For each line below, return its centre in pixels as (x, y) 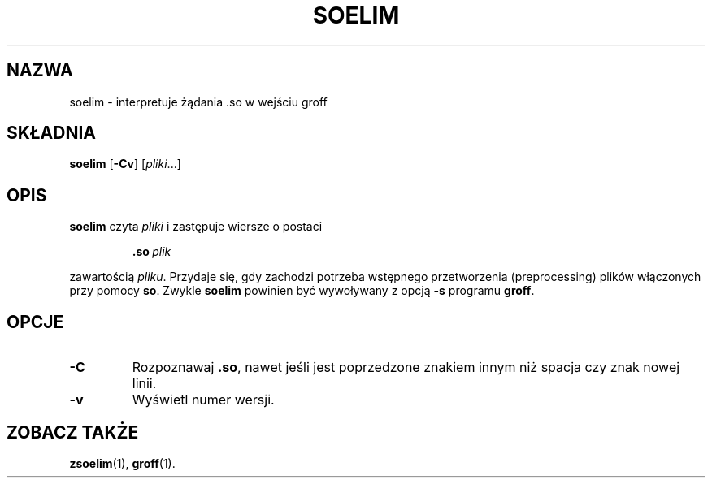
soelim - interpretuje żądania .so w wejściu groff (198, 102)
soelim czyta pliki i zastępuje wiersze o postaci (196, 227)
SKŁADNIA (51, 133)
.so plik (152, 252)
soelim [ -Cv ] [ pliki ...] (125, 164)
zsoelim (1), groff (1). (122, 463)
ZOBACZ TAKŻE (73, 432)
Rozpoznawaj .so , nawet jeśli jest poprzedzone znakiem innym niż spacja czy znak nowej (406, 367)
